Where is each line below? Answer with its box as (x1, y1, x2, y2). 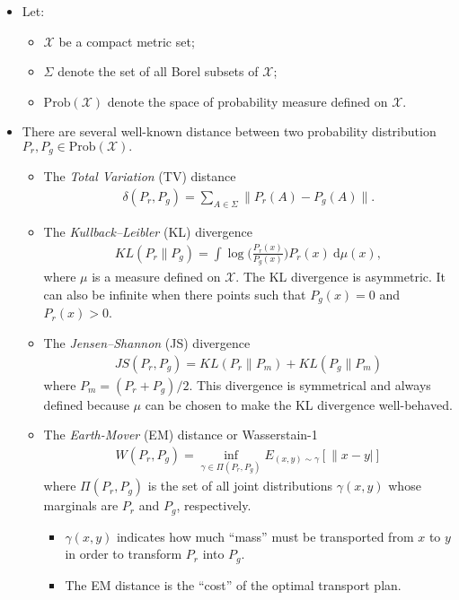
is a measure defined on (92, 267, 221, 286)
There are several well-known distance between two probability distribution (22, 122, 437, 141)
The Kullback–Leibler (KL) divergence (43, 222, 252, 240)
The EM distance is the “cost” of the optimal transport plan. (65, 575, 402, 594)
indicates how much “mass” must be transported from (116, 526, 414, 545)
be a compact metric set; (58, 31, 195, 50)
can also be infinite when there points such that (43, 285, 306, 304)
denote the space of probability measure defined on (107, 91, 388, 110)
